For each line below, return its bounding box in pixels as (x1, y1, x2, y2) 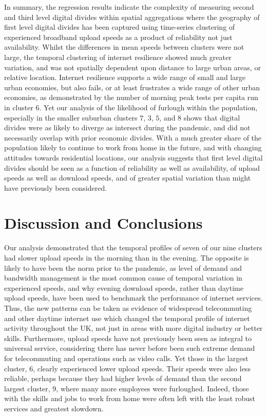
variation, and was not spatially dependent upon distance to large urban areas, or (4, 62, 261, 72)
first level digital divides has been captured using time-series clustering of (4, 22, 235, 32)
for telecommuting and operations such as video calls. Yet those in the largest (4, 352, 249, 363)
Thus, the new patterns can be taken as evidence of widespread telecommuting (4, 302, 252, 313)
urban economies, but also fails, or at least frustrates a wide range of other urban (4, 82, 260, 92)
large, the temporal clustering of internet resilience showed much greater (4, 51, 232, 62)
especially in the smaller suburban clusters (4, 112, 138, 123)
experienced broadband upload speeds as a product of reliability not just (4, 31, 233, 42)
